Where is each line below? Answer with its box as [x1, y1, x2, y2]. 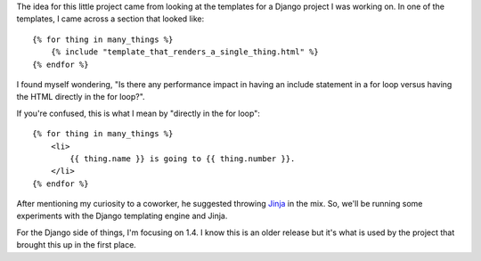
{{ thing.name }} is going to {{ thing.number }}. [69, 153, 296, 164]
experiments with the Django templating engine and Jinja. [16, 210, 228, 222]
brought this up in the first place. [16, 240, 137, 250]
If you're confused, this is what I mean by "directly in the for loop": [16, 108, 260, 118]
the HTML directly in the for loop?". [16, 92, 146, 102]
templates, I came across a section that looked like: [16, 13, 205, 24]
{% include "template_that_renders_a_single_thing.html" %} [50, 47, 320, 57]
